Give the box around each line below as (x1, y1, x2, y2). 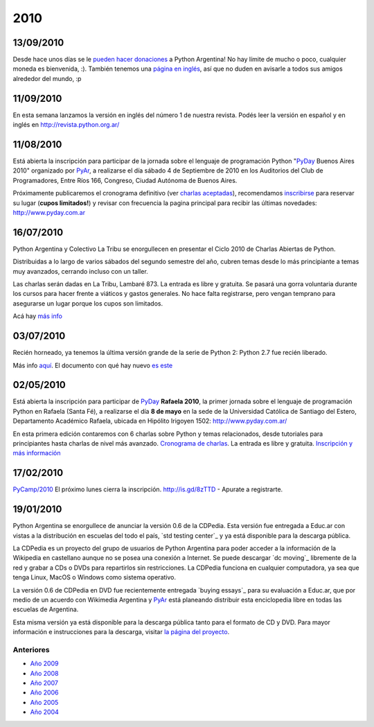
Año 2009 (30, 659, 59, 668)
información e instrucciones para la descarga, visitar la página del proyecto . (12, 628, 230, 636)
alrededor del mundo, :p (12, 74, 82, 82)
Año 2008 (30, 669, 59, 677)
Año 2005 (30, 698, 59, 706)
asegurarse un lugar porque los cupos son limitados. (12, 299, 163, 308)
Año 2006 (30, 688, 59, 697)
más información (12, 449, 61, 457)
